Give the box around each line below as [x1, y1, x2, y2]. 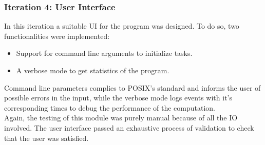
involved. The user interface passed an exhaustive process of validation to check [4, 122, 254, 133]
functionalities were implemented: [4, 30, 110, 41]
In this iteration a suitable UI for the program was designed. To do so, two [4, 20, 239, 31]
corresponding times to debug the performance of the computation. [4, 102, 215, 113]
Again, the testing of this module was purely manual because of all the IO [4, 112, 238, 123]
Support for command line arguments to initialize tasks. [16, 48, 193, 58]
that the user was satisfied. [4, 132, 89, 143]
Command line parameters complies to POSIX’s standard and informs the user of [4, 82, 261, 93]
